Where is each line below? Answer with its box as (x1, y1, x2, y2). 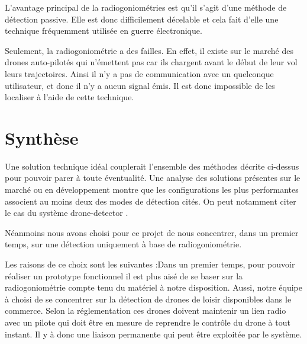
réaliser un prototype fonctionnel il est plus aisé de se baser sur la (5, 269, 243, 282)
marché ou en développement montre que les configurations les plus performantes (5, 183, 299, 196)
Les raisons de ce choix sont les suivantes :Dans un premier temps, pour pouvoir (5, 258, 295, 270)
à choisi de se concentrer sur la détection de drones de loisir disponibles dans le (5, 292, 292, 305)
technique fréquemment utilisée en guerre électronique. (5, 24, 202, 37)
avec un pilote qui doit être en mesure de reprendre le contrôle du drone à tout (5, 316, 290, 328)
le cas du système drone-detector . (5, 206, 128, 219)
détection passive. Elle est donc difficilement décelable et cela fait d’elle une (5, 12, 279, 25)
